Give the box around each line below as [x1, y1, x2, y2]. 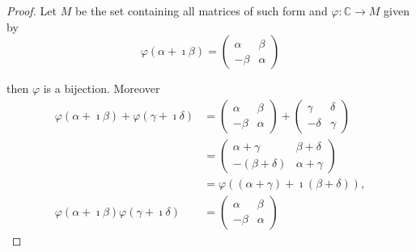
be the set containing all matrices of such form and [74, 2, 328, 19]
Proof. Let [6, 2, 57, 19]
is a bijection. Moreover [43, 80, 160, 97]
